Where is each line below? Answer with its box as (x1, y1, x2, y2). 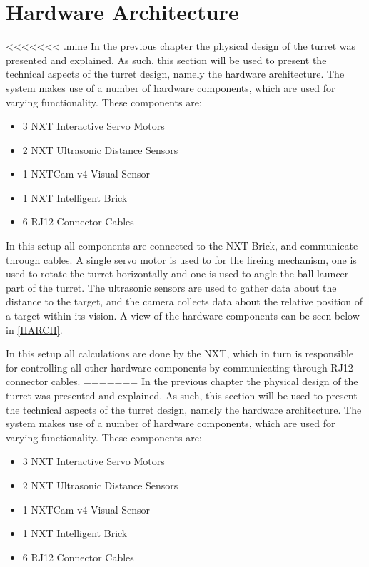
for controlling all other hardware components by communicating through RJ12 (6, 359, 353, 374)
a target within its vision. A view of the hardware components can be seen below (6, 308, 360, 323)
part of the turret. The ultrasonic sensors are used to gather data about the (6, 280, 337, 295)
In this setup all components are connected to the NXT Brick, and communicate (6, 238, 358, 253)
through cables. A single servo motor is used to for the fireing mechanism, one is (6, 252, 357, 267)
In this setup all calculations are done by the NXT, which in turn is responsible (6, 346, 354, 361)
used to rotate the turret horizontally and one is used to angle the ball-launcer (6, 266, 349, 281)
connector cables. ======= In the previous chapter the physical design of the (6, 374, 358, 389)
